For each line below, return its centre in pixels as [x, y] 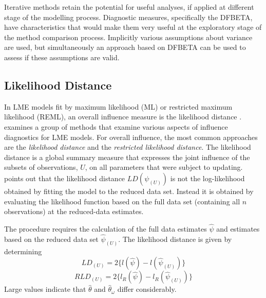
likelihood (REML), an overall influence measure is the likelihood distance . [123, 117]
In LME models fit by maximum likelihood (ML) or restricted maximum [118, 106]
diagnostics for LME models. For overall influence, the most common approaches [131, 137]
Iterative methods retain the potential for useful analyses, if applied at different [129, 7]
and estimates [238, 228]
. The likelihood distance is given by [175, 239]
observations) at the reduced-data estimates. [74, 211]
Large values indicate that [45, 289]
